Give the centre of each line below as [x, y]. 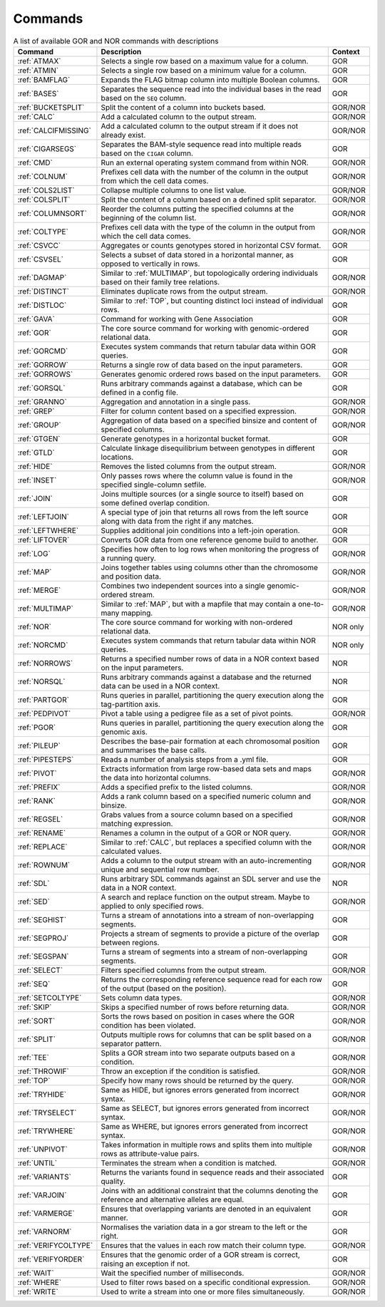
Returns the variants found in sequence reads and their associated [212, 1172]
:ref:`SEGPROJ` [43, 938]
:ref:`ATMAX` [39, 61]
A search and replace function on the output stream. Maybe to [205, 897]
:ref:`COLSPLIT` [44, 200]
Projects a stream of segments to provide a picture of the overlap [210, 934]
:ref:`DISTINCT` [43, 291]
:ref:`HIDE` [35, 466]
